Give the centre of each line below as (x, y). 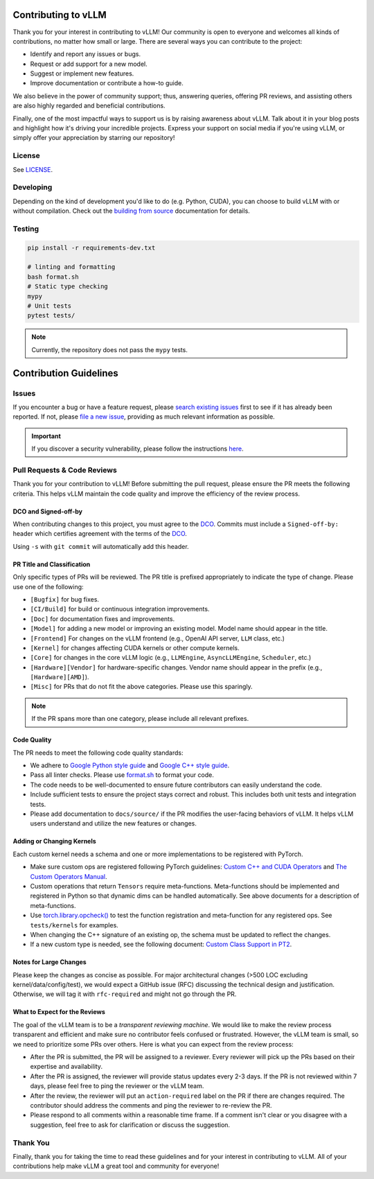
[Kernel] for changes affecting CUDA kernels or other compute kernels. (135, 647)
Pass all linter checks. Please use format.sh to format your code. (122, 775)
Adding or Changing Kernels (54, 841)
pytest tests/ (51, 316)
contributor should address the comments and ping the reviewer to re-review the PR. (151, 1105)
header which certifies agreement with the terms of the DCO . (100, 534)
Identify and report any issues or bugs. (86, 54)
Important (46, 436)
